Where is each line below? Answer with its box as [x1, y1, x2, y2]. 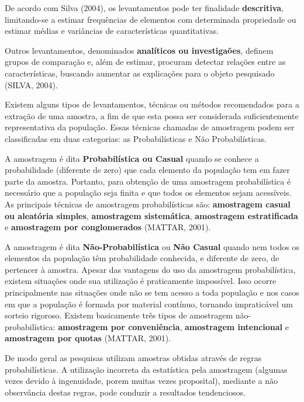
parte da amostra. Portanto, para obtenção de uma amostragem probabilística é [5, 175, 291, 187]
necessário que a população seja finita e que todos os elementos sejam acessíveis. [5, 186, 292, 199]
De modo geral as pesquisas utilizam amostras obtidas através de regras [5, 352, 262, 364]
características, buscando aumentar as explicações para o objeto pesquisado [5, 67, 275, 79]
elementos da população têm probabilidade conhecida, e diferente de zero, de [5, 252, 279, 264]
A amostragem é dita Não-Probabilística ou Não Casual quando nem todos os [5, 240, 299, 252]
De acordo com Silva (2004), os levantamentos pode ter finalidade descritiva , [5, 2, 284, 13]
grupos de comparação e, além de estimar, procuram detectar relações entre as [5, 56, 286, 68]
